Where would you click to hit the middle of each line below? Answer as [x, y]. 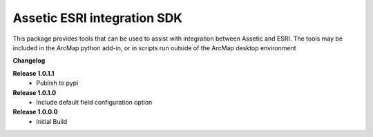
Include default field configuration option [94, 102]
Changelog [29, 61]
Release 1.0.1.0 [35, 92]
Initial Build [52, 121]
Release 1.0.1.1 [34, 73]
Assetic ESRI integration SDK [98, 18]
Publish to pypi [57, 83]
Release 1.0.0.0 [35, 112]
